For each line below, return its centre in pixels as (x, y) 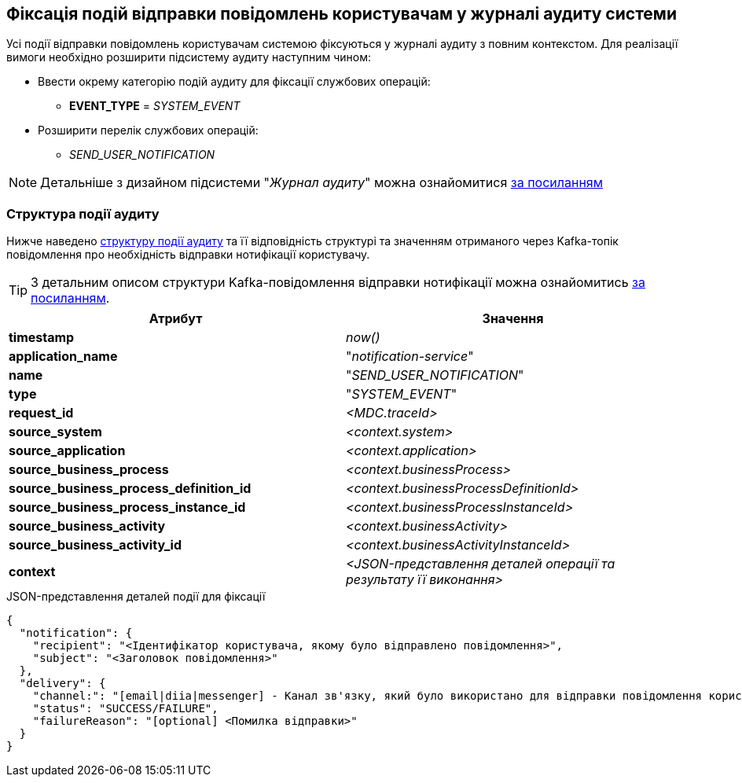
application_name (63, 357)
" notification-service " (410, 357)
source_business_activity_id (96, 545)
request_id (41, 413)
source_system (55, 432)
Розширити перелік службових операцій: (148, 130)
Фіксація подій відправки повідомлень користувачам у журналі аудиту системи (342, 14)
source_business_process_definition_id (130, 489)
